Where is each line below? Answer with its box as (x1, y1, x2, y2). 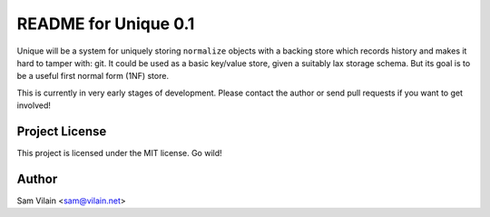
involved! (16, 100, 52, 111)
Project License (16, 123, 107, 139)
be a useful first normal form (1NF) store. (16, 71, 170, 82)
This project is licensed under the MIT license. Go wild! (16, 148, 222, 159)
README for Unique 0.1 (16, 14, 195, 34)
